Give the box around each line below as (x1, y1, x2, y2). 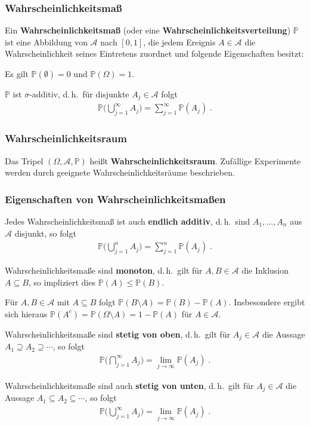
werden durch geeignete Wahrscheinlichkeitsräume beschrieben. (5, 166, 235, 179)
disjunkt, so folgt (14, 226, 76, 239)
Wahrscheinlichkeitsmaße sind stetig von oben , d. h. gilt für (5, 327, 231, 340)
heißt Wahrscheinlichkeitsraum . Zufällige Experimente (89, 154, 301, 167)
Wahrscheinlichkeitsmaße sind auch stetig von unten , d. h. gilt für (5, 379, 254, 391)
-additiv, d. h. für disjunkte (29, 88, 129, 100)
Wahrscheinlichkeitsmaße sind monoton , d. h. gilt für (5, 263, 203, 276)
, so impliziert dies (28, 275, 95, 288)
